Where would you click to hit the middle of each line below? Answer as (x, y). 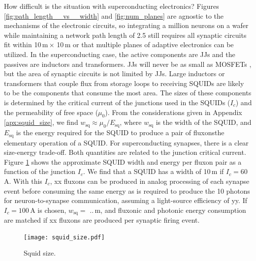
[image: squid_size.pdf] (64, 237)
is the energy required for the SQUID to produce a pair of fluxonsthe (120, 132)
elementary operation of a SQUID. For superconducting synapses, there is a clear (126, 142)
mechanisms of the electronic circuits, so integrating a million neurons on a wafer (126, 25)
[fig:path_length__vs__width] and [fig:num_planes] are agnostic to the (114, 15)
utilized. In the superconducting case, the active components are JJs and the (120, 54)
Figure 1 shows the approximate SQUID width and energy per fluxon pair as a (123, 161)
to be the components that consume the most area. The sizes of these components (128, 93)
